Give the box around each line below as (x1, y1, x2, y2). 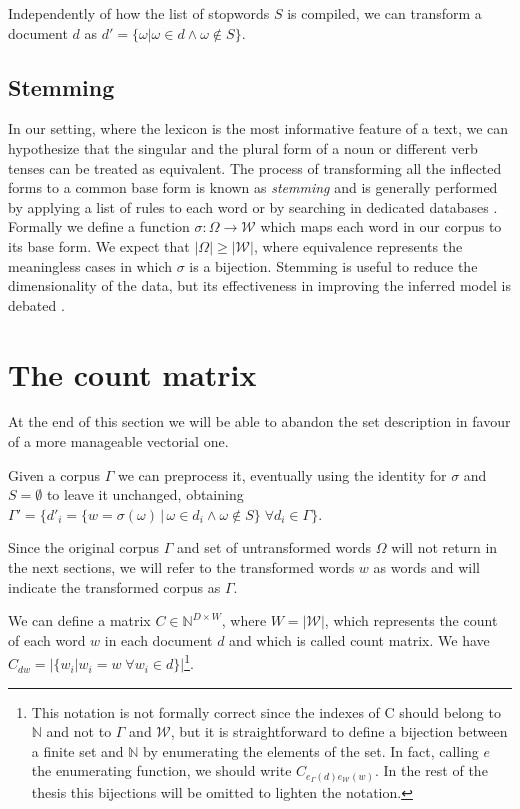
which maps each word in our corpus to (260, 216, 502, 237)
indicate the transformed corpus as (8, 576, 221, 597)
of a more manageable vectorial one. (8, 431, 229, 452)
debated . (8, 294, 65, 315)
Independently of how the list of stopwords (8, 3, 270, 23)
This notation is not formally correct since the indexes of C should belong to (31, 701, 501, 722)
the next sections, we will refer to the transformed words (8, 557, 355, 578)
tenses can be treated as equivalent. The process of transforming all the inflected (8, 157, 502, 178)
